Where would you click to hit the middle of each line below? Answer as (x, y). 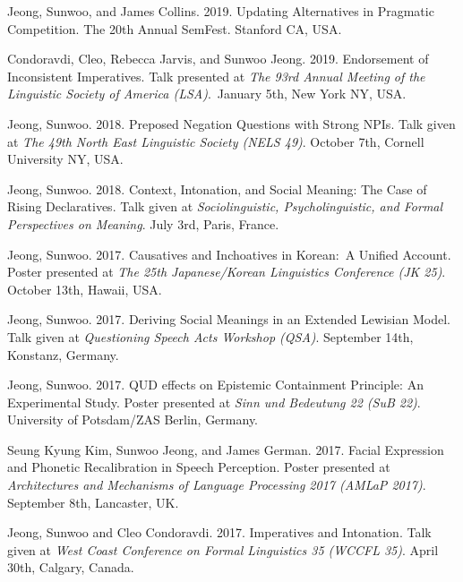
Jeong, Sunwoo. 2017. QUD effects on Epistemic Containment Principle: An (215, 385)
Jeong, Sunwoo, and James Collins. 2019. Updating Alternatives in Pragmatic (221, 11)
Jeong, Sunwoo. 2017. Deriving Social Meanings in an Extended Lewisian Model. (229, 319)
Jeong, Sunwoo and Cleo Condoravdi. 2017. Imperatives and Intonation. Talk (219, 532)
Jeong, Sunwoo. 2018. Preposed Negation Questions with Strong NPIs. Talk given (231, 123)
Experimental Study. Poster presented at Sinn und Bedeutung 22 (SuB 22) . (214, 402)
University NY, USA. (65, 159)
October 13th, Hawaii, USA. (85, 289)
